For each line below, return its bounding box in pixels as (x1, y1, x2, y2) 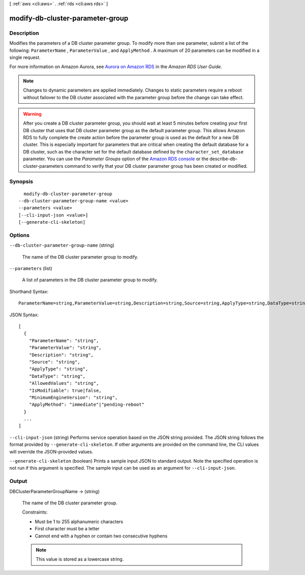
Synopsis (9, 178, 33, 185)
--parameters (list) (9, 265, 53, 271)
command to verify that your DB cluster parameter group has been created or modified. (64, 163, 248, 169)
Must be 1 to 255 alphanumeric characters (35, 519, 124, 525)
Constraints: (22, 509, 48, 516)
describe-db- (209, 156, 238, 162)
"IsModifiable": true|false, (28, 387, 102, 394)
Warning (23, 111, 42, 117)
